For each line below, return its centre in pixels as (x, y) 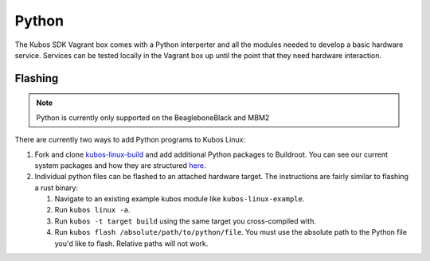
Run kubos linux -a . (92, 210)
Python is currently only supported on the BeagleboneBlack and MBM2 (153, 117)
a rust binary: (57, 188)
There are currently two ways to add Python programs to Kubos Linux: (130, 140)
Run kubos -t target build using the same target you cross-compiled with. (185, 221)
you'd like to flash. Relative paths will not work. (131, 243)
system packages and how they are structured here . (120, 165)
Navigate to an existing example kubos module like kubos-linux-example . (180, 199)
